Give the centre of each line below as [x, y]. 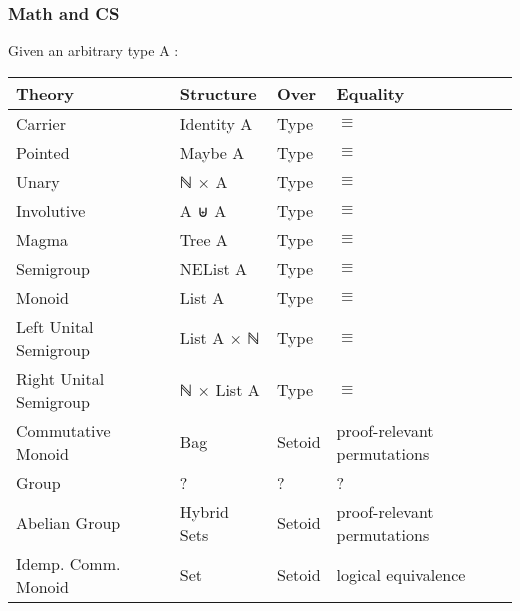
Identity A [216, 123]
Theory [45, 93]
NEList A [213, 268]
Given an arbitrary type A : [93, 50]
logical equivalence [401, 575]
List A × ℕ [219, 338]
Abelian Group [68, 523]
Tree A [203, 239]
